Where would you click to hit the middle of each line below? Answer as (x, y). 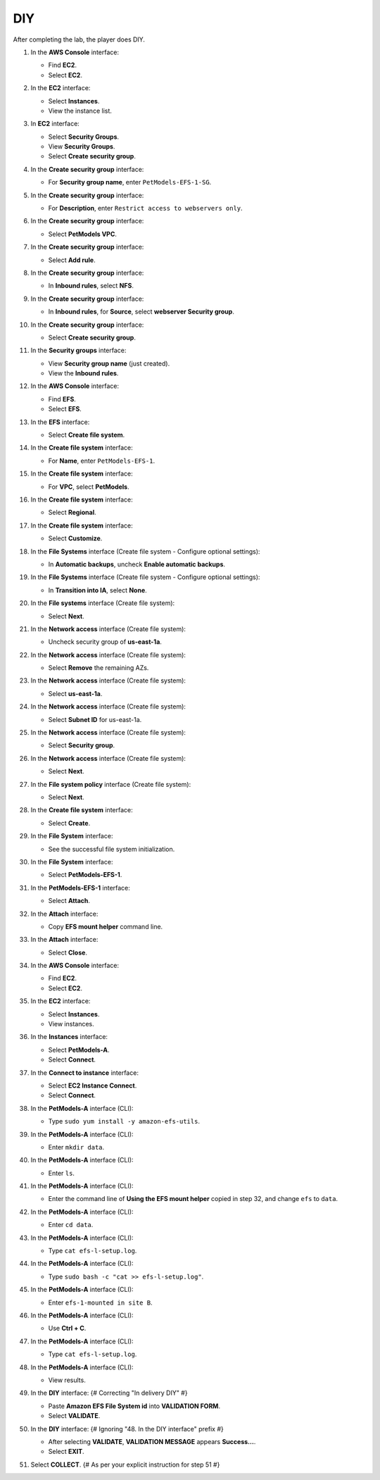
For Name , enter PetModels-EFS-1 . (101, 461)
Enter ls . (62, 1173)
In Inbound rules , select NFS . (91, 286)
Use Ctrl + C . (67, 1329)
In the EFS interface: (60, 422)
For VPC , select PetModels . (89, 487)
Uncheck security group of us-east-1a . (105, 642)
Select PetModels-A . (79, 1050)
